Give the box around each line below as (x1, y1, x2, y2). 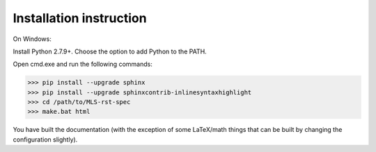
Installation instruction (13, 10, 147, 26)
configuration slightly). (13, 135, 78, 144)
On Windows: (13, 35, 52, 43)
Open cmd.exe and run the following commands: (13, 60, 152, 69)
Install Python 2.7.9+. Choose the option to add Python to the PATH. (13, 47, 207, 56)
